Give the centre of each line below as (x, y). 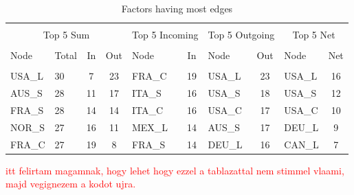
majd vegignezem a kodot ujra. (71, 184)
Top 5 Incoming (165, 35)
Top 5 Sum (66, 35)
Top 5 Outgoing (241, 35)
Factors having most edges (177, 8)
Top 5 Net (314, 35)
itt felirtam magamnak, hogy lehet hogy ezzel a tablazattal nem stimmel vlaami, (175, 170)
